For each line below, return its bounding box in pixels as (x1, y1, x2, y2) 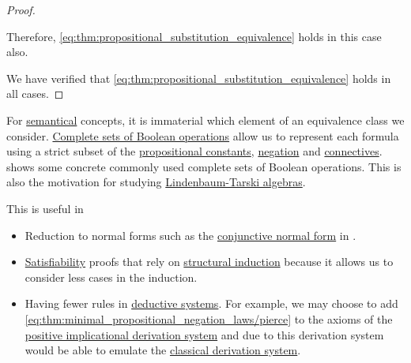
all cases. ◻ (6, 85, 64, 102)
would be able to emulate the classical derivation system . (25, 342, 301, 358)
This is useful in (6, 200, 84, 216)
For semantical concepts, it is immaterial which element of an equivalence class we (6, 111, 405, 128)
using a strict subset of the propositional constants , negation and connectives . (6, 143, 383, 159)
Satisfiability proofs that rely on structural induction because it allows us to (25, 253, 394, 270)
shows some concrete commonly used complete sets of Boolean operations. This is (6, 158, 402, 174)
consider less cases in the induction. (25, 268, 198, 285)
